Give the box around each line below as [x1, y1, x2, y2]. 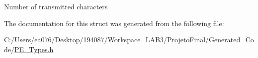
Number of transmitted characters [4, 1, 108, 11]
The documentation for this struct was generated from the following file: [4, 18, 224, 28]
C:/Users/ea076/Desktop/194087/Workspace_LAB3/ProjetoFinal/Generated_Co [4, 34, 254, 45]
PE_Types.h [14, 44, 54, 54]
